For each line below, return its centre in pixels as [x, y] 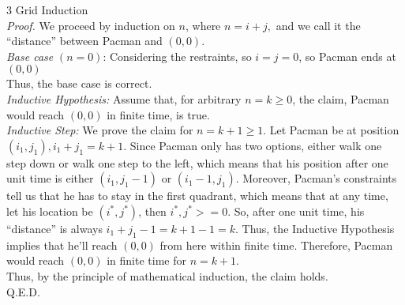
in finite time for [146, 260]
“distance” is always [54, 228]
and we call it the [318, 25]
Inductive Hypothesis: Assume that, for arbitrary [124, 98]
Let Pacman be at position [334, 130]
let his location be [50, 211]
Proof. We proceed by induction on [91, 25]
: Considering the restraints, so [177, 56]
